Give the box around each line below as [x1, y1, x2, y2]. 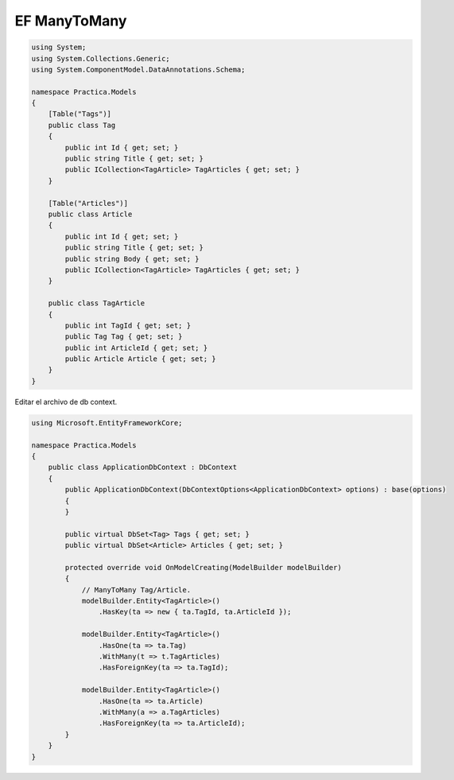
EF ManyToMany [14, 12, 127, 29]
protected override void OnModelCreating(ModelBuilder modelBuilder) [64, 563, 342, 572]
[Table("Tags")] [48, 110, 111, 118]
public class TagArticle [48, 299, 146, 308]
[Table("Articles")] [48, 199, 129, 208]
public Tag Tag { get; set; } [64, 332, 183, 341]
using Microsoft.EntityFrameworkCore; [31, 418, 183, 427]
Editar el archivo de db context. [14, 397, 118, 406]
